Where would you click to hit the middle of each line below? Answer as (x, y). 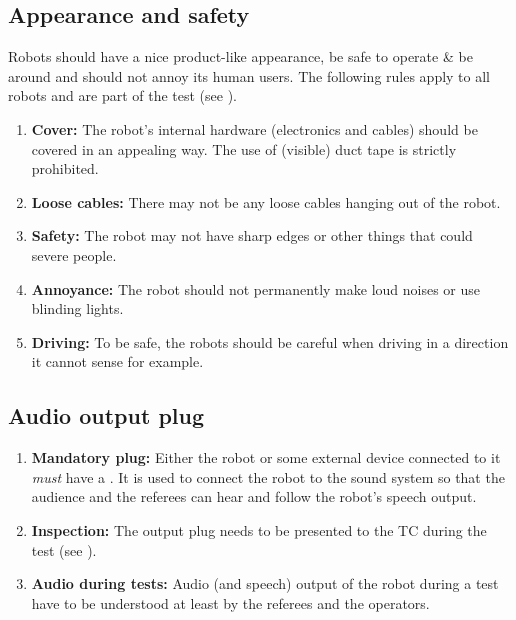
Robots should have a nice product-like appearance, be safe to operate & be (240, 56)
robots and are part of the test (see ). (122, 95)
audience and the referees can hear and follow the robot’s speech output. (254, 496)
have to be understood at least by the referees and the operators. (230, 602)
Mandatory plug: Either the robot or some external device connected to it (266, 457)
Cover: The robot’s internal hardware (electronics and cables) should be (254, 128)
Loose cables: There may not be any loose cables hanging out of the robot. (266, 201)
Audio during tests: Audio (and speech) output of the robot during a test (265, 583)
